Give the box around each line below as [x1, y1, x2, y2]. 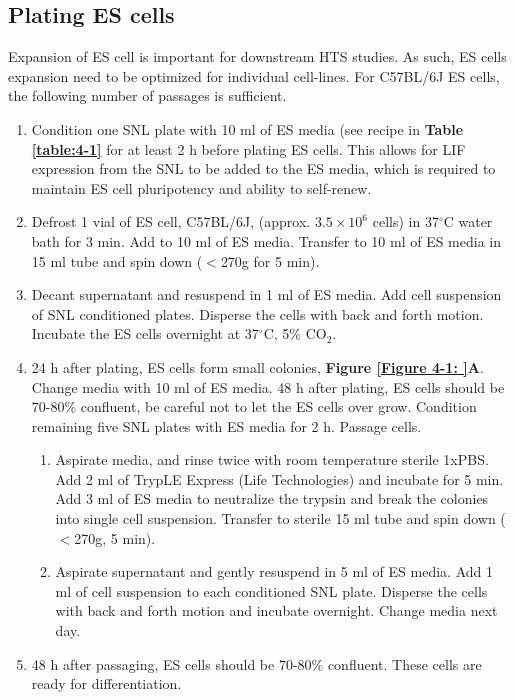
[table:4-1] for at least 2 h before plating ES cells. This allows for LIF [31, 138, 466, 159]
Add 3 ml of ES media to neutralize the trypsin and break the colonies [55, 488, 489, 509]
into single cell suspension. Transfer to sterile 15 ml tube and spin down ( [55, 508, 506, 529]
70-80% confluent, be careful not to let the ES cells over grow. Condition [31, 396, 477, 417]
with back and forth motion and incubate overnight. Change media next [55, 600, 498, 621]
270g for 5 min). [220, 250, 320, 271]
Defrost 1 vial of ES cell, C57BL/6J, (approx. [31, 211, 311, 232]
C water [443, 211, 493, 232]
